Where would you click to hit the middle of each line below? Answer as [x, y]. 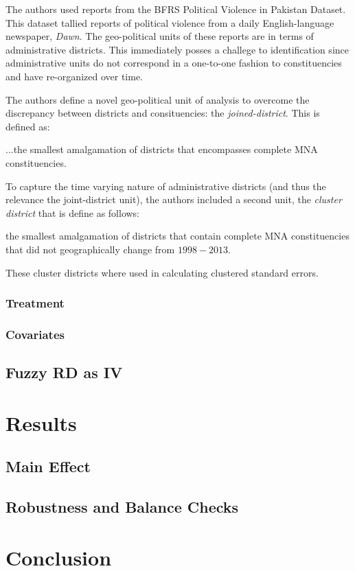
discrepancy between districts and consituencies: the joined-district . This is [163, 113]
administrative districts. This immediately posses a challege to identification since [177, 49]
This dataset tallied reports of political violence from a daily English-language [170, 22]
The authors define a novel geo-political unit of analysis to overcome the [158, 99]
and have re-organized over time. [74, 76]
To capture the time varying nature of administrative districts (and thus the [166, 186]
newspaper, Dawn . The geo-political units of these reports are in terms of [160, 36]
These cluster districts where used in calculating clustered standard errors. [162, 272]
